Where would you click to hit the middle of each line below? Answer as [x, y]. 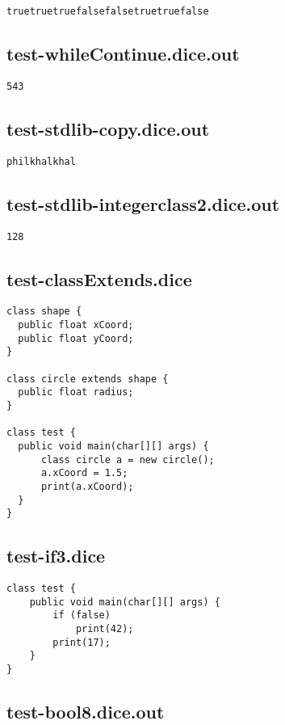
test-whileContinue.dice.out [123, 54]
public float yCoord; [76, 338]
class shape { [44, 312]
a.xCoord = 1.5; [84, 473]
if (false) [82, 615]
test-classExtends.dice [99, 278]
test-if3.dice [56, 556]
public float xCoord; [76, 325]
